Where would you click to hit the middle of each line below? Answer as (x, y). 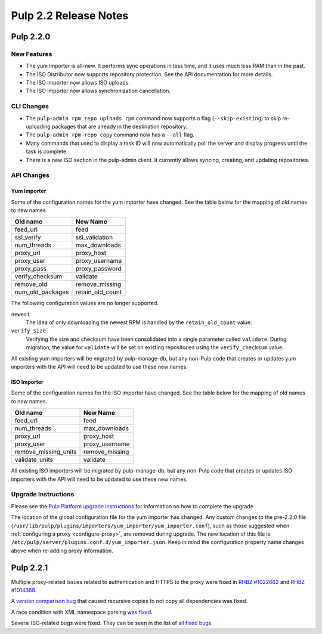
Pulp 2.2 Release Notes (70, 15)
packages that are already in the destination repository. (120, 127)
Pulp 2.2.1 (30, 568)
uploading (38, 127)
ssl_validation (94, 237)
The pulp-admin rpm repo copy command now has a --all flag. (110, 135)
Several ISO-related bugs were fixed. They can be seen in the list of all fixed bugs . (112, 623)
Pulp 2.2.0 (31, 37)
